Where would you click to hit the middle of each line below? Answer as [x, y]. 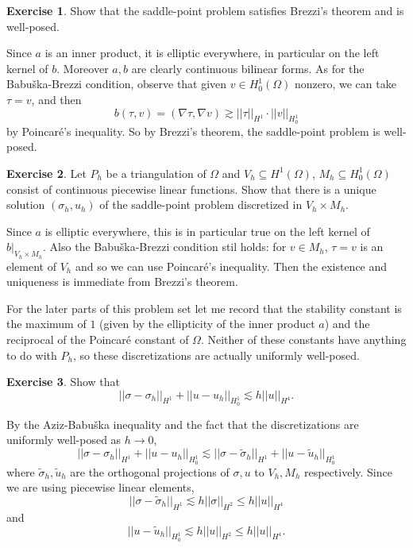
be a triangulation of [156, 173]
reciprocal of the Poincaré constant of [98, 339]
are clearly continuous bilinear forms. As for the [248, 68]
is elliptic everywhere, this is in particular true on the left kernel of [207, 231]
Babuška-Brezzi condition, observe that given [117, 84]
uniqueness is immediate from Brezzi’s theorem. [122, 282]
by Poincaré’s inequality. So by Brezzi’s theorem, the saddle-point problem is [193, 131]
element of [31, 266]
